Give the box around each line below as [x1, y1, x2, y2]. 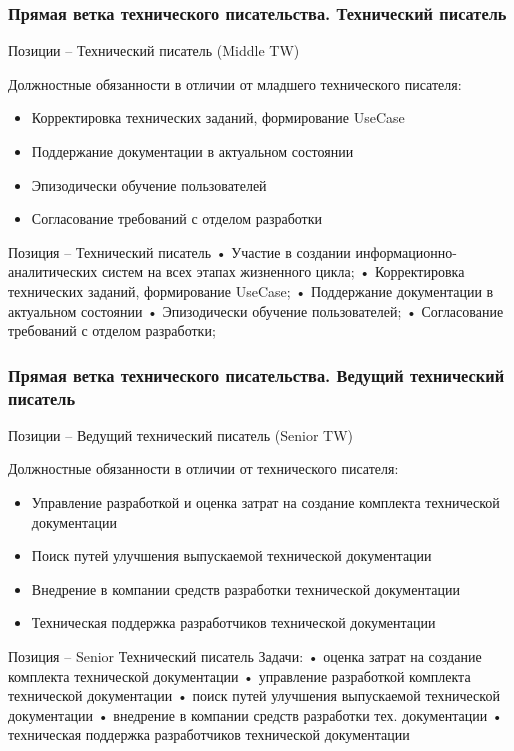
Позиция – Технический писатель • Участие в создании [8, 241, 351, 262]
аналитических [8, 261, 98, 282]
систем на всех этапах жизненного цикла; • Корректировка [101, 261, 465, 282]
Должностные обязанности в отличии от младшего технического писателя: [8, 73, 462, 94]
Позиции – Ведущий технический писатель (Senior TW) [8, 424, 354, 445]
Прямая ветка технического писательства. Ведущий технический [8, 362, 505, 387]
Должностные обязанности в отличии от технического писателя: [8, 458, 399, 479]
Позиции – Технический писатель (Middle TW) [8, 40, 300, 61]
